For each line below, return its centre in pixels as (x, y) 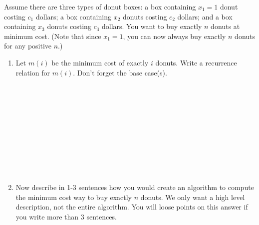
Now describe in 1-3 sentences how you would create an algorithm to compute (135, 187)
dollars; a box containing (73, 16)
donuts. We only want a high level (193, 197)
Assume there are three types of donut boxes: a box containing (100, 6)
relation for (33, 72)
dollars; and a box (205, 16)
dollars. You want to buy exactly (152, 26)
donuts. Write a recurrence (196, 62)
